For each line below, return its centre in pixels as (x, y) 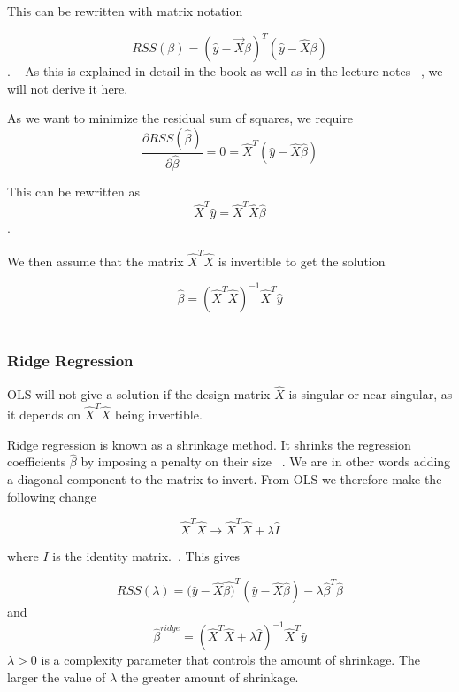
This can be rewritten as (73, 191)
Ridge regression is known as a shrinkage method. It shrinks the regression (209, 444)
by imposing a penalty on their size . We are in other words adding (266, 461)
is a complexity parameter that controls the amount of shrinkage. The (231, 660)
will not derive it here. (68, 88)
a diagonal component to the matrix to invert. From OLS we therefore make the (225, 479)
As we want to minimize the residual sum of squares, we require (180, 118)
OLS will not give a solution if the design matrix (139, 393)
